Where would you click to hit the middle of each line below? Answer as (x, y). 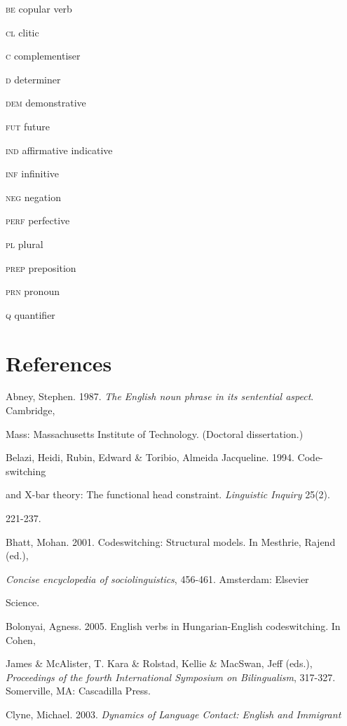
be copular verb (39, 8)
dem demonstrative (46, 103)
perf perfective (38, 220)
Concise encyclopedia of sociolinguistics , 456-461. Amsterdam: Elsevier (157, 578)
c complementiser (43, 56)
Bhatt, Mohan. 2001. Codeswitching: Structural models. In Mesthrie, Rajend (171, 541)
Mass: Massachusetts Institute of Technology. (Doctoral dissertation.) (155, 433)
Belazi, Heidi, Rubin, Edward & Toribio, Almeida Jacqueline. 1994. (150, 457)
